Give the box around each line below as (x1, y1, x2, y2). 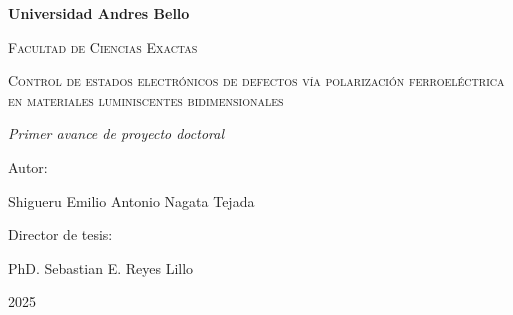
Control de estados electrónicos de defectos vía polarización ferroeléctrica (8, 70, 505, 91)
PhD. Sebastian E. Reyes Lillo (8, 257, 194, 278)
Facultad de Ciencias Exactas (8, 36, 198, 57)
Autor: (8, 156, 48, 177)
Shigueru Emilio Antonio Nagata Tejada (8, 190, 255, 211)
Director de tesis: (8, 224, 113, 245)
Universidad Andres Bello (8, 3, 190, 23)
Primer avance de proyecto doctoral (8, 123, 224, 144)
